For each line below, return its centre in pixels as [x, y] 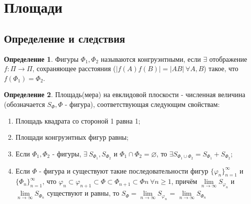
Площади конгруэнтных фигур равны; [72, 137]
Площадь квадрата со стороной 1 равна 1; [78, 120]
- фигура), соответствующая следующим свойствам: [142, 104]
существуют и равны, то [83, 193]
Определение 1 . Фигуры [41, 59]
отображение [228, 59]
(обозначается [25, 104]
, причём [184, 181]
